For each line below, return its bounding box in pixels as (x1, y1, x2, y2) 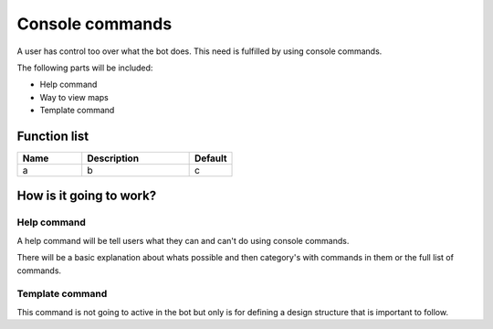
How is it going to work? (16, 188, 157, 204)
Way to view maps (39, 91, 109, 102)
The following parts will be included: (16, 62, 153, 73)
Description (87, 152, 140, 164)
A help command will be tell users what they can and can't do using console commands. (16, 235, 350, 246)
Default (194, 152, 227, 164)
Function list (16, 128, 89, 143)
